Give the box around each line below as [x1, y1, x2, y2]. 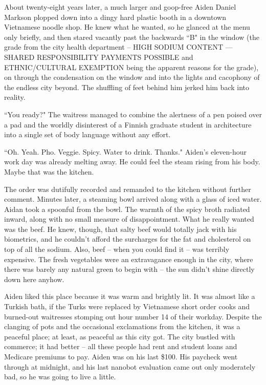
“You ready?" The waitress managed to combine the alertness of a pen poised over [4, 109, 262, 119]
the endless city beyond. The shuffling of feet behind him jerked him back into [4, 81, 249, 92]
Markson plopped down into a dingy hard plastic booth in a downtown [4, 11, 226, 22]
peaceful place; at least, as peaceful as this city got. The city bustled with [4, 331, 235, 341]
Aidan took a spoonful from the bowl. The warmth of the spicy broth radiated [4, 203, 250, 214]
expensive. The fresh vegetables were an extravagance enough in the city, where [4, 253, 253, 264]
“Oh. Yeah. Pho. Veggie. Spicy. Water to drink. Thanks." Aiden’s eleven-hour [4, 146, 247, 157]
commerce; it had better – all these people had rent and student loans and [4, 341, 237, 352]
